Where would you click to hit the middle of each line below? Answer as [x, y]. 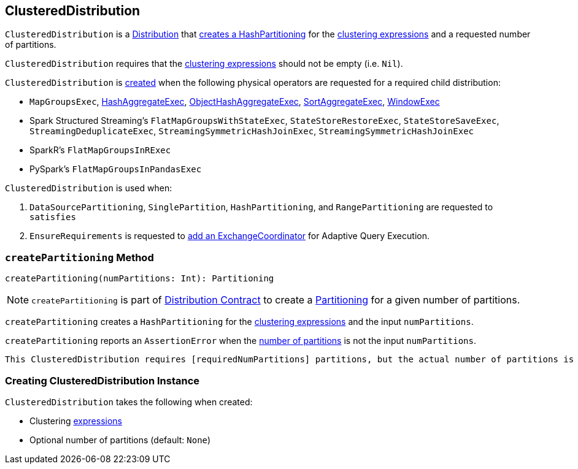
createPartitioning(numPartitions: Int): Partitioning [140, 279]
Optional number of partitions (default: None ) [120, 440]
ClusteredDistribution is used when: [89, 188]
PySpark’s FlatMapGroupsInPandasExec [116, 169]
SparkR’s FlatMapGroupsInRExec [100, 150]
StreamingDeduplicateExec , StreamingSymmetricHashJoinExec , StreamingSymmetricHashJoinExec [252, 131]
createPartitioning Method [79, 257]
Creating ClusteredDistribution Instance [102, 380]
